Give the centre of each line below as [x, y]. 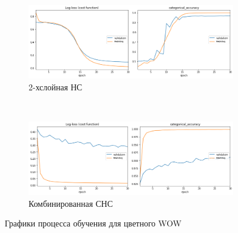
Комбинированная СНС [71, 203]
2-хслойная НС [56, 86]
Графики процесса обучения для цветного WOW [93, 223]
